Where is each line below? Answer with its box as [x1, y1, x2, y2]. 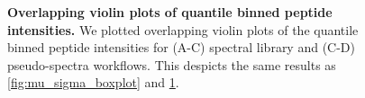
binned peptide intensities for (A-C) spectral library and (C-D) [7, 38, 356, 57]
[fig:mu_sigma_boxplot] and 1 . [7, 73, 179, 92]
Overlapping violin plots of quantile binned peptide [7, 3, 333, 21]
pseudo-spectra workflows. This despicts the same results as [7, 55, 336, 74]
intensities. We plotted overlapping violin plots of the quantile [7, 20, 359, 39]
